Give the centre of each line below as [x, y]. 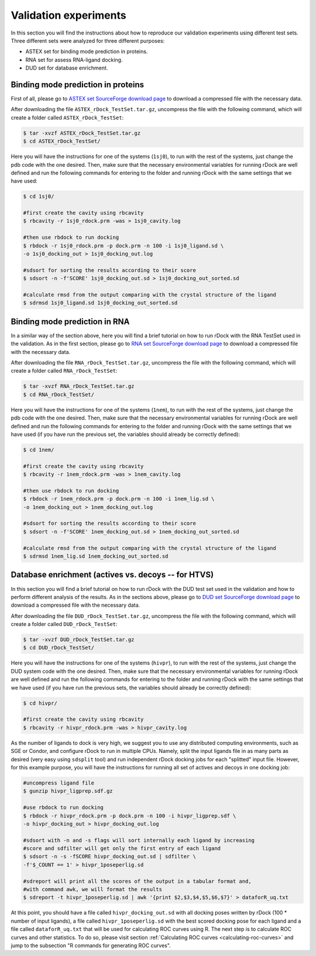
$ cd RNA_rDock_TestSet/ [59, 394]
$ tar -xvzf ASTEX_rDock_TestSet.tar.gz [82, 133]
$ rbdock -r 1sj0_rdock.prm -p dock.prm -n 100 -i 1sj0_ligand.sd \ [123, 245]
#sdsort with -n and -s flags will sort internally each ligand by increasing [139, 840]
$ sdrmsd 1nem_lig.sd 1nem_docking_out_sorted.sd [96, 556]
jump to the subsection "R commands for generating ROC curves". [91, 945]
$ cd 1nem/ [39, 450]
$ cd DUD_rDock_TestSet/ [59, 648]
